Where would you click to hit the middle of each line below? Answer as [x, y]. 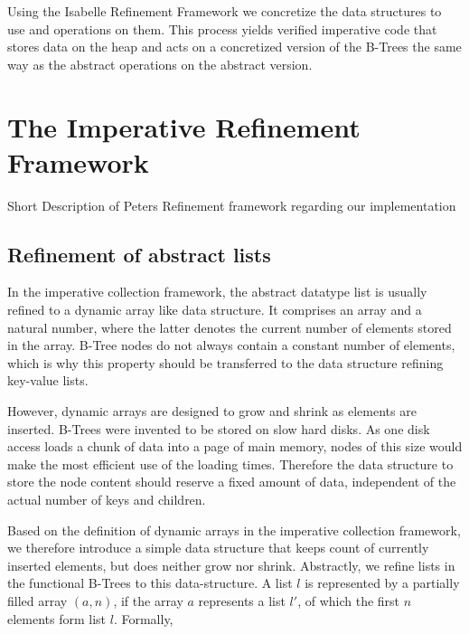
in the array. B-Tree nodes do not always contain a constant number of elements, [231, 345]
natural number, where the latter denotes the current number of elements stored [230, 327]
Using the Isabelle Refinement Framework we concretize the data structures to [225, 11]
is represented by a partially [382, 583]
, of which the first [349, 600]
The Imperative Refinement [184, 126]
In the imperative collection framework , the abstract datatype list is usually [217, 292]
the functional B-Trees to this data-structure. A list [150, 583]
